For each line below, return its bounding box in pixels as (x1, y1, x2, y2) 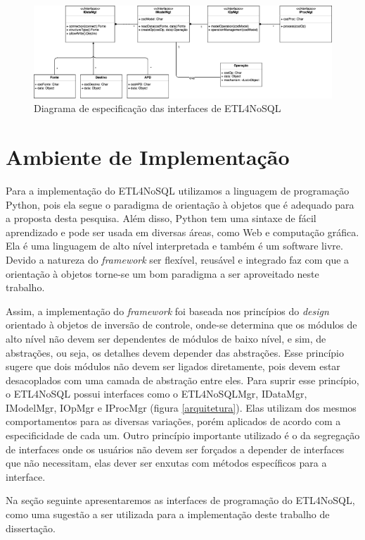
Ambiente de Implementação (6, 142, 290, 171)
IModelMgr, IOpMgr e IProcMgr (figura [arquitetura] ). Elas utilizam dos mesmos (6, 400, 357, 415)
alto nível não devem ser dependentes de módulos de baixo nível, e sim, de (6, 331, 326, 345)
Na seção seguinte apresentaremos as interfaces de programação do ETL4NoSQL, (6, 493, 355, 508)
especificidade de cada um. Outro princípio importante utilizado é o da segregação (6, 428, 360, 443)
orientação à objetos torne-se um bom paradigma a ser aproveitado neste (6, 266, 319, 281)
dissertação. (6, 520, 56, 535)
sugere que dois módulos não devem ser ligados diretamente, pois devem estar (6, 359, 340, 374)
